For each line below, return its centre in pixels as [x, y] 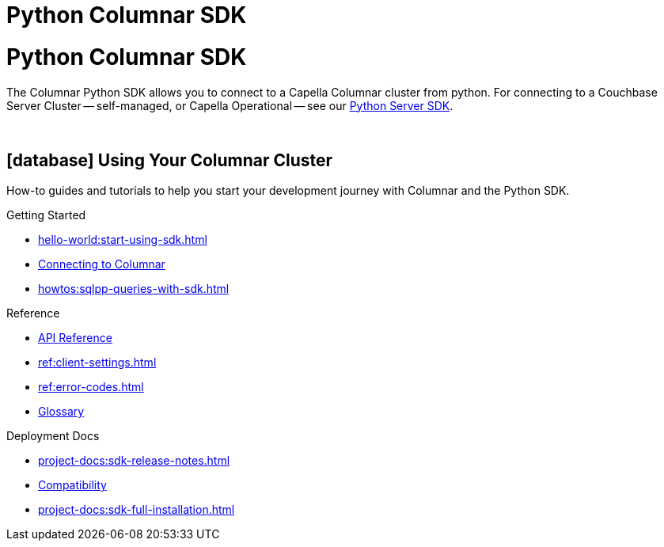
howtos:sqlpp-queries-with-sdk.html [134, 289]
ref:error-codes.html [91, 387]
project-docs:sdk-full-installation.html [137, 510]
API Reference [75, 338]
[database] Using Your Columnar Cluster [170, 160]
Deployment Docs [53, 436]
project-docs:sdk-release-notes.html [134, 461]
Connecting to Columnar [102, 264]
